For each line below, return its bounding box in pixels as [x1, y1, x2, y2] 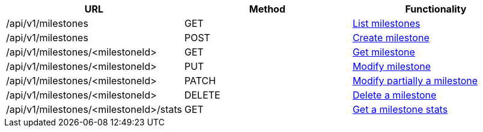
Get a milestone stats [352, 103, 448, 115]
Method [249, 3, 286, 15]
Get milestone [352, 46, 415, 58]
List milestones [352, 17, 421, 29]
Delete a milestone [352, 89, 437, 101]
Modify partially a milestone [352, 75, 478, 87]
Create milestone [352, 32, 430, 44]
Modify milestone [352, 60, 431, 72]
